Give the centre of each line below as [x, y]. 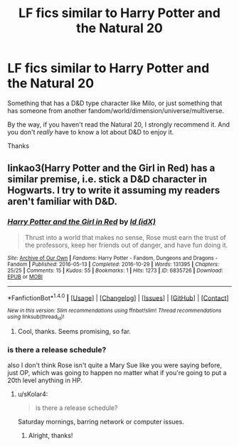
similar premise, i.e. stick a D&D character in [107, 179]
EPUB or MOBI [25, 277]
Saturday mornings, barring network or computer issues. [101, 421]
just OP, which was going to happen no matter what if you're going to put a [117, 372]
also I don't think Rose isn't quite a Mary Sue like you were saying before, [115, 365]
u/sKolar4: [33, 394]
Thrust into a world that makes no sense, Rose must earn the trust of [125, 237]
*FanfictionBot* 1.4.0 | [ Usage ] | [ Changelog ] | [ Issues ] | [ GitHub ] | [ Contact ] [118, 297]
